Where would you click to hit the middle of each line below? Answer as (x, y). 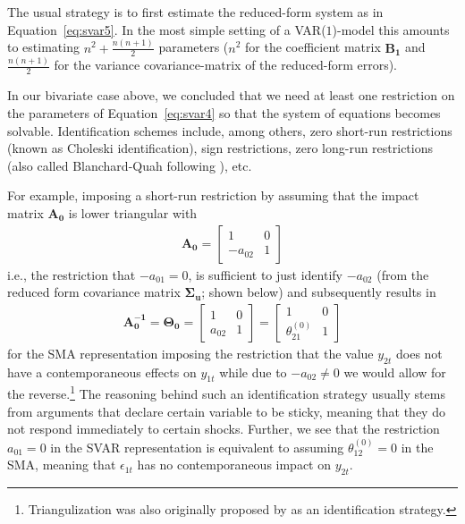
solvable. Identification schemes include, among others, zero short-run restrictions (230, 130)
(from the (403, 274)
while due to (253, 372)
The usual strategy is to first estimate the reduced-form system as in (195, 12)
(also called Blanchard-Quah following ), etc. (130, 165)
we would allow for (395, 372)
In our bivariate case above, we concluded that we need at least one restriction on (231, 95)
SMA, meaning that (62, 465)
